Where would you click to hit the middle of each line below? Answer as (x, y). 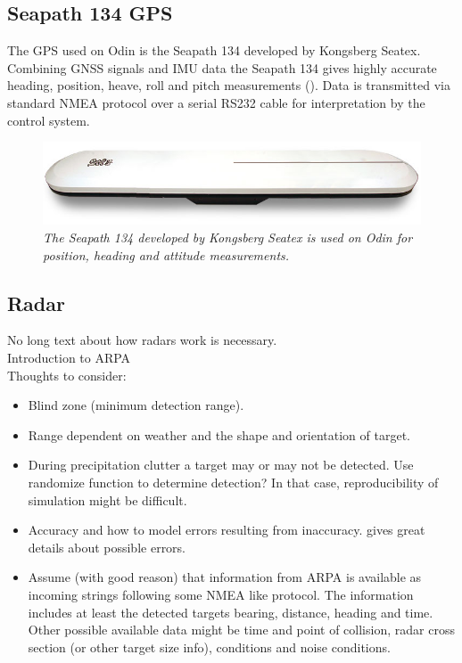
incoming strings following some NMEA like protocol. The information (221, 594)
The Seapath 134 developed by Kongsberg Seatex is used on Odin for (228, 237)
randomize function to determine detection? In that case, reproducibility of (233, 482)
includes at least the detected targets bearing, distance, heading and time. (231, 612)
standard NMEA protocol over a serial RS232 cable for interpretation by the (216, 102)
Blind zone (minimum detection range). (136, 405)
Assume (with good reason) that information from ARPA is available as (225, 577)
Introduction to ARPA (69, 358)
